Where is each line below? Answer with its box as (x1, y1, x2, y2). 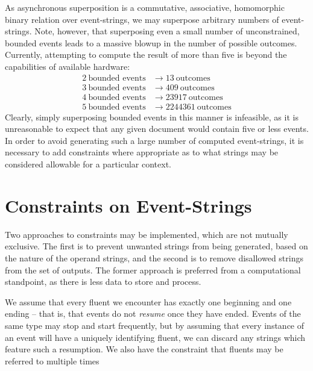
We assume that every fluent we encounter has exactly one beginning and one (5, 295, 292, 308)
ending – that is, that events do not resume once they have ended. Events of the (5, 307, 301, 320)
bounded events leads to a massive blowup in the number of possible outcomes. (5, 36, 297, 49)
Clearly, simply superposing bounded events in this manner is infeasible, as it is (5, 110, 299, 123)
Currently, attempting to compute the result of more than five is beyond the (5, 48, 287, 61)
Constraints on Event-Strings (5, 193, 252, 217)
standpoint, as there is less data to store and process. (5, 275, 201, 288)
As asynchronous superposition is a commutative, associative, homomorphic (5, 1, 285, 13)
